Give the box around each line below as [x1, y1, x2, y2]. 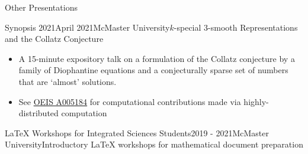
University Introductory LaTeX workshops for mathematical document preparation [5, 138, 303, 150]
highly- [243, 95, 269, 107]
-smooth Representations [208, 21, 298, 33]
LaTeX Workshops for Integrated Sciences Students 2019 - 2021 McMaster [5, 126, 269, 139]
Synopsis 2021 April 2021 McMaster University [5, 21, 170, 33]
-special [174, 21, 201, 33]
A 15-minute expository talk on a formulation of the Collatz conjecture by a [18, 52, 295, 64]
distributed [18, 107, 59, 119]
